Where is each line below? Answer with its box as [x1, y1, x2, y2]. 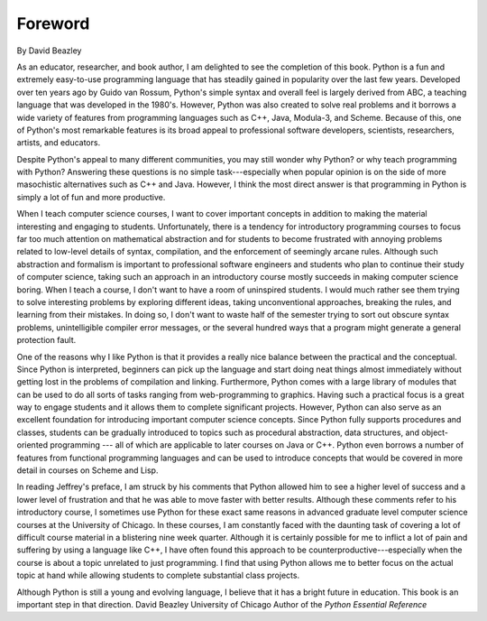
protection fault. [16, 335, 77, 346]
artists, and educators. [16, 137, 101, 148]
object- [420, 427, 449, 438]
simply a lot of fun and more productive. [16, 191, 166, 202]
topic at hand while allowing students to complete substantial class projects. [16, 570, 300, 581]
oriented [16, 440, 49, 450]
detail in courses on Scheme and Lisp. [16, 465, 159, 476]
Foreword [16, 14, 90, 33]
